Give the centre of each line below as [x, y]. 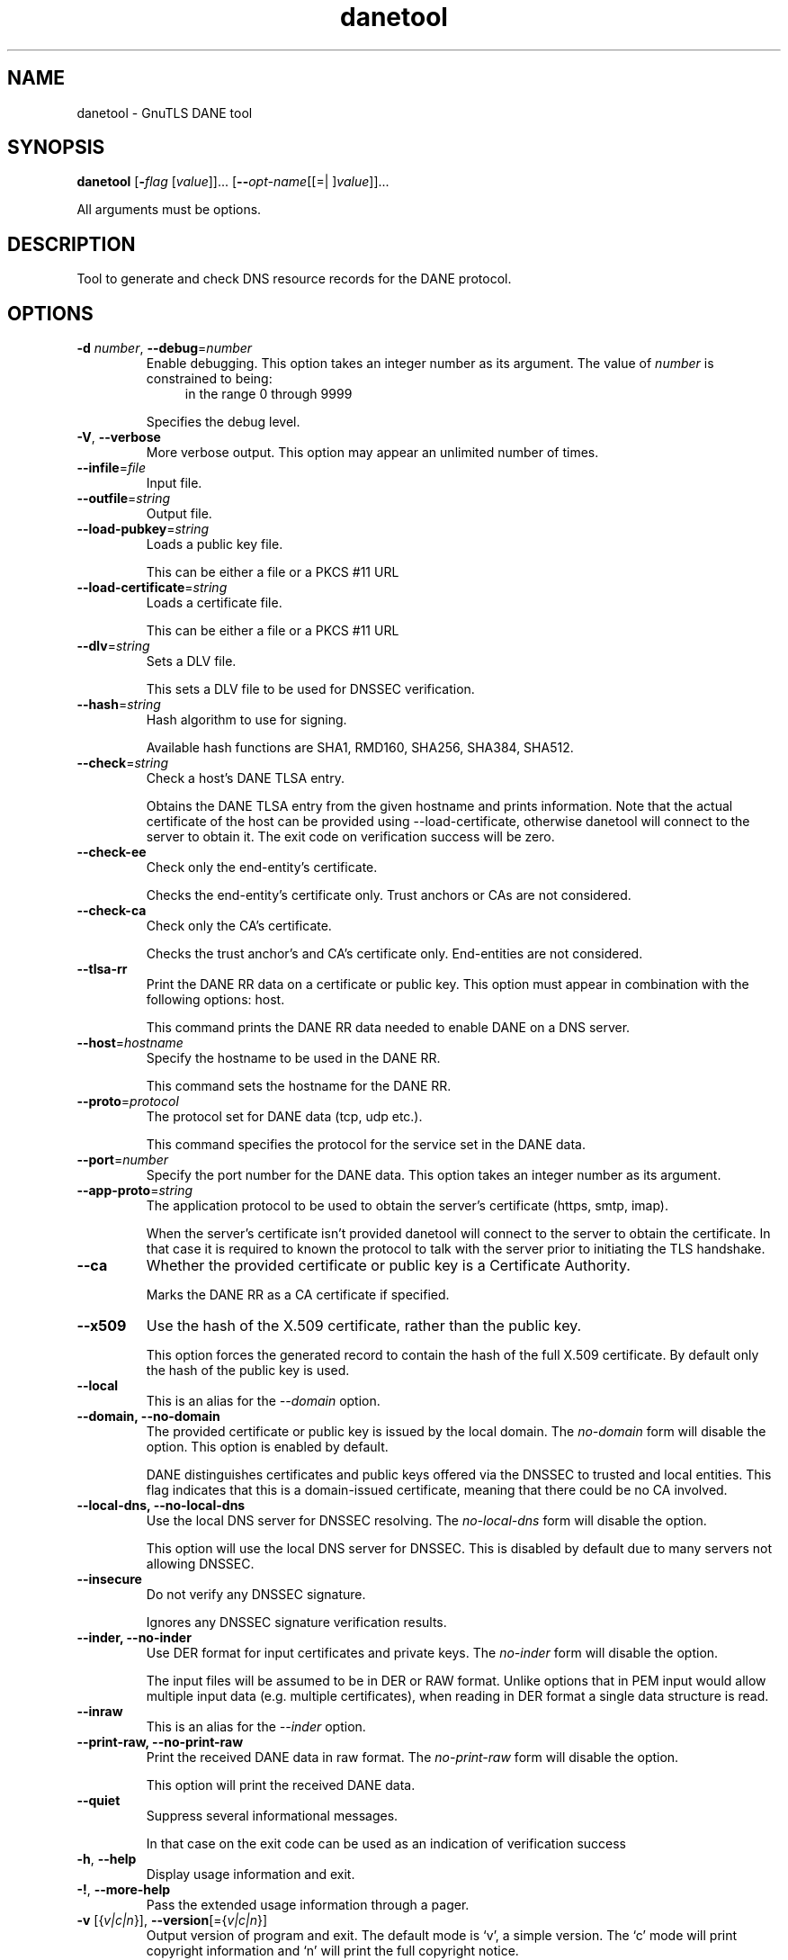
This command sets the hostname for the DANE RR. [299, 1086]
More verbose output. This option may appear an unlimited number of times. [372, 453]
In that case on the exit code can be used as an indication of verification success [386, 1844]
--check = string [123, 763]
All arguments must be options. [169, 210]
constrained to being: [209, 379]
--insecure [109, 1579]
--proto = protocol [128, 1101]
